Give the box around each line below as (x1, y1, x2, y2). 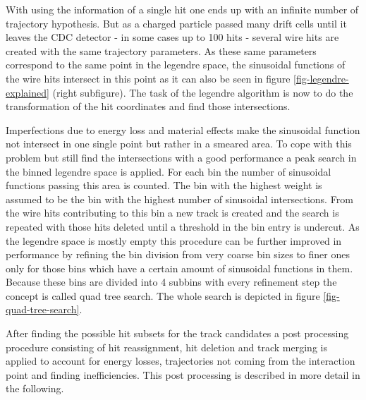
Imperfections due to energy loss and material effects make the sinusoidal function (6, 122, 360, 137)
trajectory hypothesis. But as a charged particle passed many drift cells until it (6, 16, 347, 30)
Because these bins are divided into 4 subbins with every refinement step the (6, 274, 337, 289)
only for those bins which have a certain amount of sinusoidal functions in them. (6, 260, 353, 275)
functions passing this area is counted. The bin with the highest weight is (6, 178, 322, 193)
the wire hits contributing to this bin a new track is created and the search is (6, 205, 339, 220)
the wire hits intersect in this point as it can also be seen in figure (6, 71, 291, 85)
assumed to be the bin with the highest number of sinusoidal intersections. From (6, 191, 353, 206)
